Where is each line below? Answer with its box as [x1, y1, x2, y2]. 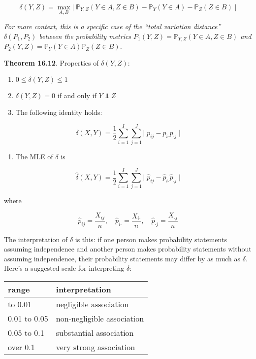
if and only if [57, 90, 96, 101]
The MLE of [15, 151, 53, 161]
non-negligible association [56, 312, 144, 324]
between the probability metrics [39, 31, 131, 41]
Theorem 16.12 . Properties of [4, 57, 99, 68]
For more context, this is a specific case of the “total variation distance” [4, 21, 221, 32]
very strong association [56, 341, 135, 353]
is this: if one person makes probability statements [75, 234, 227, 244]
